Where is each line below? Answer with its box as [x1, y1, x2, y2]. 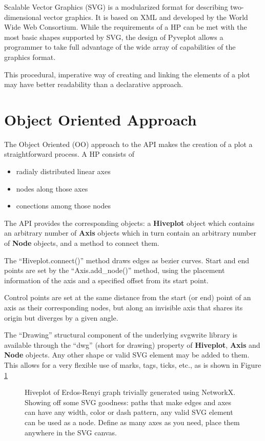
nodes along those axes [16, 183, 88, 194]
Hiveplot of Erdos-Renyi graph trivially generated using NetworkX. [25, 387, 236, 397]
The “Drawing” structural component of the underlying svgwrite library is [4, 329, 237, 340]
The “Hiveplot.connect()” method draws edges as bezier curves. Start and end [4, 255, 249, 265]
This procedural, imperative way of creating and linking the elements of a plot [4, 69, 250, 79]
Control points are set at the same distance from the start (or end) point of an [4, 292, 251, 303]
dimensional [4, 11, 42, 22]
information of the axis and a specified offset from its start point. [4, 275, 209, 285]
